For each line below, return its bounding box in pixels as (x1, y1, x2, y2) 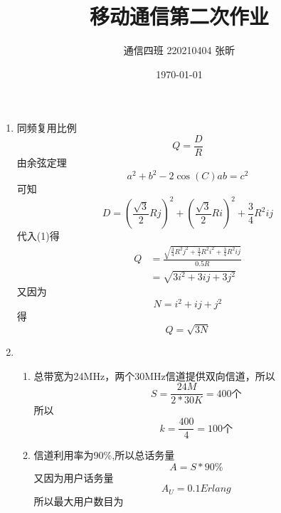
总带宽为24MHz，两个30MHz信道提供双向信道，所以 (33, 368, 275, 383)
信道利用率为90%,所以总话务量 (33, 448, 175, 462)
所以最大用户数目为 (33, 493, 124, 508)
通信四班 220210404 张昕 (123, 43, 235, 58)
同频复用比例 (16, 120, 77, 135)
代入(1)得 (16, 228, 60, 243)
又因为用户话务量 (33, 470, 114, 485)
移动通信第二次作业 (89, 1, 269, 31)
